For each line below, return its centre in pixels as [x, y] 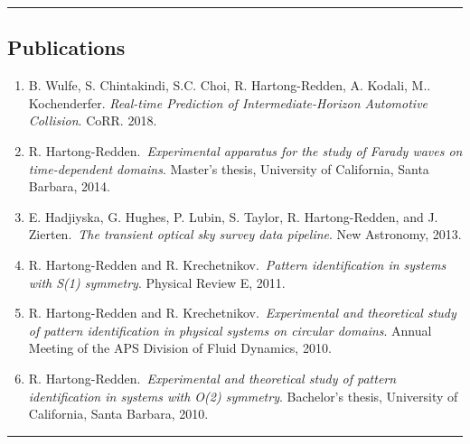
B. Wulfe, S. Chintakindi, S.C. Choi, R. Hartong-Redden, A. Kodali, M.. [230, 85]
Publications [66, 47]
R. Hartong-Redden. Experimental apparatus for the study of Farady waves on [245, 150]
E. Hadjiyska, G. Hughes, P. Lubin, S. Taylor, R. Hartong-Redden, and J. [233, 216]
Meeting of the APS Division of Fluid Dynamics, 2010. [180, 348]
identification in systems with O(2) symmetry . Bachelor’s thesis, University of [243, 396]
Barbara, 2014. [69, 186]
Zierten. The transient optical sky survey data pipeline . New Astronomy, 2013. [245, 234]
